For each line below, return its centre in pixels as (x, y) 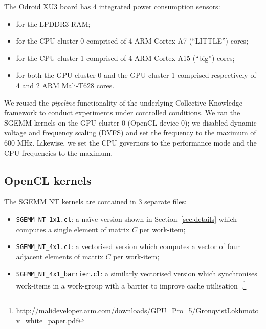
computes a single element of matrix (73, 229)
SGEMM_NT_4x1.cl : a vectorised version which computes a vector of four (128, 246)
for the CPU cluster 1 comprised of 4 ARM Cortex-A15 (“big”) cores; (125, 58)
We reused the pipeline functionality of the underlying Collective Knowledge (123, 102)
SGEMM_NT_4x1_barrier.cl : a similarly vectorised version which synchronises (137, 273)
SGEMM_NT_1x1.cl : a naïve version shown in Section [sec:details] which (127, 219)
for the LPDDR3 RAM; (53, 23)
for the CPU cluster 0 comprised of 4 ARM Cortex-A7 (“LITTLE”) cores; (132, 41)
